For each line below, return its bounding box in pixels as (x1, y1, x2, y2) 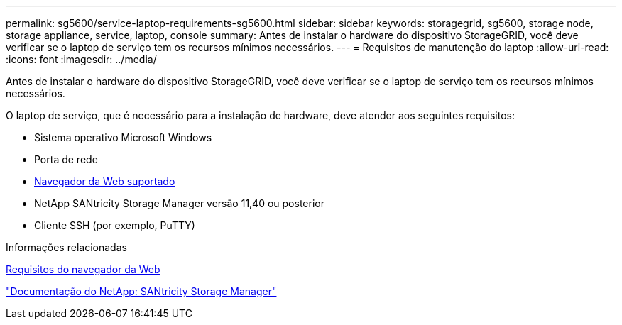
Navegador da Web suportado (34, 175, 175, 187)
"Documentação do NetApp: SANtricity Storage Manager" (6, 285, 277, 297)
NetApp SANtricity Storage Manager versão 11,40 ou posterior (34, 197, 324, 209)
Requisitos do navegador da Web (6, 263, 160, 275)
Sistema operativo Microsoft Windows (34, 131, 212, 143)
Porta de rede (34, 153, 98, 165)
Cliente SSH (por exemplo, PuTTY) (34, 219, 195, 231)
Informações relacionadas (6, 241, 127, 253)
